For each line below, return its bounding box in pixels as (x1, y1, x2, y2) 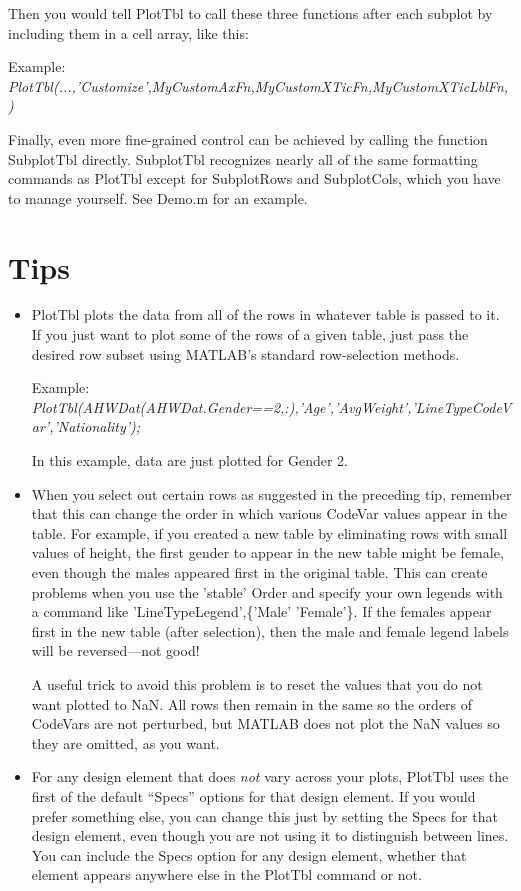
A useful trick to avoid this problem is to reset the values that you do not (31, 673, 483, 694)
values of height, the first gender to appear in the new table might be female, (31, 542, 504, 563)
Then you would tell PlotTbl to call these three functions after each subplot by (8, 3, 493, 23)
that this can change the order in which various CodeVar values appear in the (31, 503, 508, 524)
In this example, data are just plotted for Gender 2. (31, 450, 348, 471)
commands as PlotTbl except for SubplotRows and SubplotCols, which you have (8, 168, 501, 189)
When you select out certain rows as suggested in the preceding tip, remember (31, 483, 512, 504)
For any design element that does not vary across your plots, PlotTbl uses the (31, 766, 509, 787)
